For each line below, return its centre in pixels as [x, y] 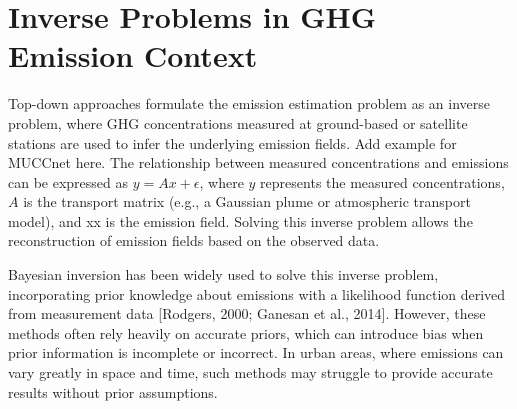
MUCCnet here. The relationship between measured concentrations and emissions [258, 162]
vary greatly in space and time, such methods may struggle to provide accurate [250, 372]
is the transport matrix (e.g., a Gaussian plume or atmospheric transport [247, 201]
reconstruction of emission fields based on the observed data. [194, 240]
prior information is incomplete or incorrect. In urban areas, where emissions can [256, 352]
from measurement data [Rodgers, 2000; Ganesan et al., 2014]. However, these [247, 313]
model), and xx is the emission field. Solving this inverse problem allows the [240, 220]
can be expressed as [68, 181]
